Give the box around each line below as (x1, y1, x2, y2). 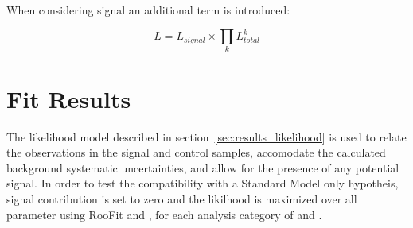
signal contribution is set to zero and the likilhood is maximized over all (6, 190, 357, 207)
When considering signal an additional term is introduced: (6, 2, 290, 17)
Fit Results (6, 82, 131, 114)
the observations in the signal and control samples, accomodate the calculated (6, 144, 386, 160)
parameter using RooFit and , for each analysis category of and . (6, 206, 322, 222)
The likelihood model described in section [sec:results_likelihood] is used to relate (6, 128, 407, 145)
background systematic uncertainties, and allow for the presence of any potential (6, 159, 399, 176)
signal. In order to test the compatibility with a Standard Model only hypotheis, (6, 175, 399, 191)
